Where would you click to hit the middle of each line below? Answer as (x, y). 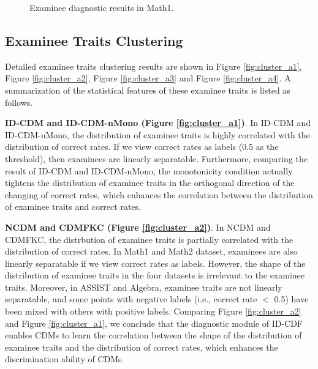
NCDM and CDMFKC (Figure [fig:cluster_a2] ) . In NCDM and (138, 227)
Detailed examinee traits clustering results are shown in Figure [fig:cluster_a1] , (153, 66)
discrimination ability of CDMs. (65, 359)
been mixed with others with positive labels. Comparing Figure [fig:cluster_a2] (153, 311)
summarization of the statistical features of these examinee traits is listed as (148, 90)
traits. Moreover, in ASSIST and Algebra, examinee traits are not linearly (144, 287)
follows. (19, 102)
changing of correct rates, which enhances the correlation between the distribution (159, 194)
